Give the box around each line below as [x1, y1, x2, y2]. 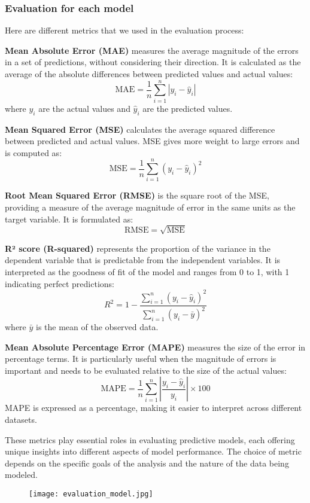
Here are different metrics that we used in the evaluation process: [5, 24, 244, 36]
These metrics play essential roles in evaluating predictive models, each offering [5, 433, 295, 446]
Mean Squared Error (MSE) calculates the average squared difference [5, 123, 275, 135]
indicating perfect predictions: [5, 277, 114, 289]
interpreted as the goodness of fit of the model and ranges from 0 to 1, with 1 [5, 265, 290, 278]
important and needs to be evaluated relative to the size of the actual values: [5, 364, 287, 376]
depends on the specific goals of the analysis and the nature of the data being [5, 456, 289, 469]
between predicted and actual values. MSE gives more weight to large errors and [5, 135, 300, 147]
